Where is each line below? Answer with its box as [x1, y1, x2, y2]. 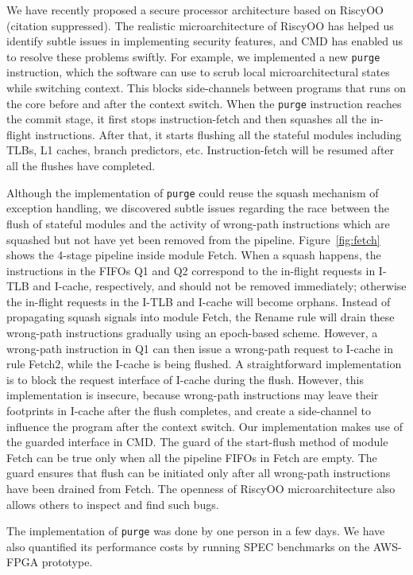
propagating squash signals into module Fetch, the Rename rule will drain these [6, 309, 395, 325]
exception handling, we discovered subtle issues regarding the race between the [6, 200, 389, 216]
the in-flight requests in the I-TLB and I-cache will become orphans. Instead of [6, 293, 391, 309]
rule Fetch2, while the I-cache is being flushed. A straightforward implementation [6, 355, 402, 372]
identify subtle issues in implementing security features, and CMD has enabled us [6, 33, 403, 49]
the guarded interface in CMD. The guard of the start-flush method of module [6, 433, 388, 450]
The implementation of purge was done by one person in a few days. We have [6, 523, 385, 539]
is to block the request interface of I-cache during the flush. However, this [6, 371, 364, 387]
